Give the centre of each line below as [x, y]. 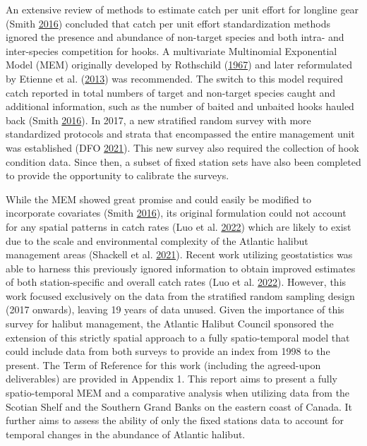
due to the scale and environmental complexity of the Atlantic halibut [157, 240]
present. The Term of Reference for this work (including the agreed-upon [163, 364]
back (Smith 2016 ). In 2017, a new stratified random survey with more [158, 120]
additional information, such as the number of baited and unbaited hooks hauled [180, 106]
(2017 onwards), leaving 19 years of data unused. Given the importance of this [175, 309]
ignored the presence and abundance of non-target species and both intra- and [175, 37]
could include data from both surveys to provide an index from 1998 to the [168, 351]
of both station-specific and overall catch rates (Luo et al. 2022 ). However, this [176, 282]
